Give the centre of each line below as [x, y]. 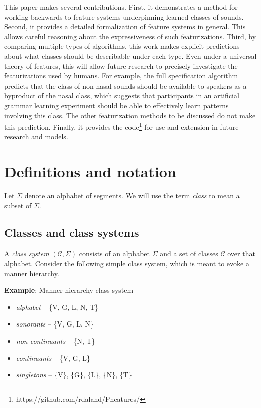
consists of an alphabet [114, 253]
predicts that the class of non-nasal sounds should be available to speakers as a [125, 85]
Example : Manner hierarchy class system [69, 290]
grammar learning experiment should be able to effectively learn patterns [116, 105]
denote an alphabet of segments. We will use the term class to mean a [132, 195]
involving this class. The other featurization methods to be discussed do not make [130, 115]
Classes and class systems [72, 232]
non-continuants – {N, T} [55, 341]
